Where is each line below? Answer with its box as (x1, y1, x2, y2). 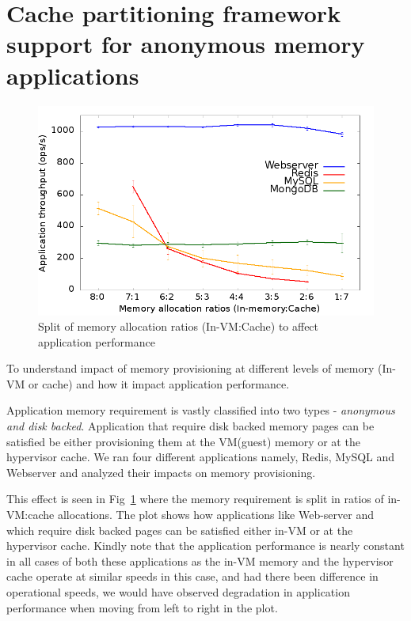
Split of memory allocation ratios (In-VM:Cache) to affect (38, 318, 319, 335)
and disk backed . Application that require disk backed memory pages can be (6, 418, 375, 434)
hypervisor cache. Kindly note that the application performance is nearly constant (6, 537, 405, 554)
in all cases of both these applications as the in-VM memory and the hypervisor (6, 552, 394, 569)
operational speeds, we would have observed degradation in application (6, 584, 350, 600)
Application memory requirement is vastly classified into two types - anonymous (6, 402, 395, 418)
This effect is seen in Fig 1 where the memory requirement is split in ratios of (6, 490, 384, 507)
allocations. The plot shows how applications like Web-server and (57, 506, 375, 523)
